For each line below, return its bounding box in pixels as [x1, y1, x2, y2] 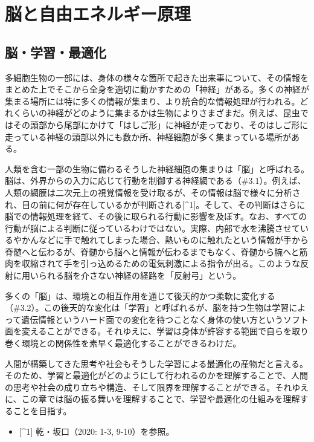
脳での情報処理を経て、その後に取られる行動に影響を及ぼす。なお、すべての [5, 210, 307, 223]
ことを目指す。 [13, 405, 72, 417]
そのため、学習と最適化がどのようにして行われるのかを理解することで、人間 [5, 369, 308, 382]
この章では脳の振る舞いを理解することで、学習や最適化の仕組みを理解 [21, 392, 300, 405]
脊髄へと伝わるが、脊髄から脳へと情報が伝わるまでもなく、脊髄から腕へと [5, 245, 300, 258]
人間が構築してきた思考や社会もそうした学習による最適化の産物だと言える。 [5, 357, 309, 369]
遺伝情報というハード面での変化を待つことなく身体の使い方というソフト [21, 313, 309, 325]
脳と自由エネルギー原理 [5, 1, 191, 26]
